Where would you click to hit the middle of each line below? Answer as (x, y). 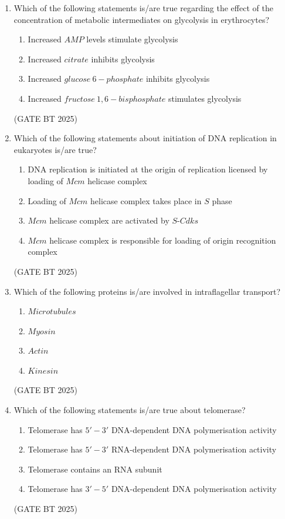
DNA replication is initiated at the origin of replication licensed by (148, 169)
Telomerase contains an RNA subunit (95, 469)
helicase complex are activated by (109, 220)
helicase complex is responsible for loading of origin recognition (163, 240)
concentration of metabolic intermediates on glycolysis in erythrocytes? (142, 19)
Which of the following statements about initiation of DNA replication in (145, 138)
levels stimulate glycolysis (132, 39)
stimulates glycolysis (205, 98)
